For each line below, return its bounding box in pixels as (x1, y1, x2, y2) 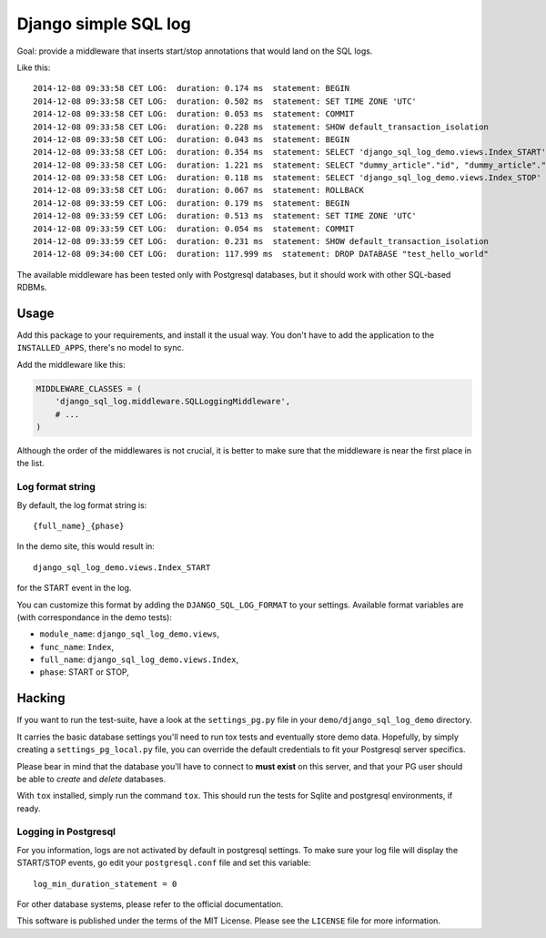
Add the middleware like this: (16, 359, 126, 370)
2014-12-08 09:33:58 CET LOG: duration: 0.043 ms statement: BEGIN (33, 134, 350, 145)
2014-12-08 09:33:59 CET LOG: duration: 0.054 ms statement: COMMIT (33, 223, 355, 234)
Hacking (16, 690, 66, 706)
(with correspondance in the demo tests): (16, 611, 173, 623)
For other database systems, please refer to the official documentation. (16, 899, 284, 910)
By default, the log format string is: (16, 499, 147, 510)
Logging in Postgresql (16, 825, 116, 838)
